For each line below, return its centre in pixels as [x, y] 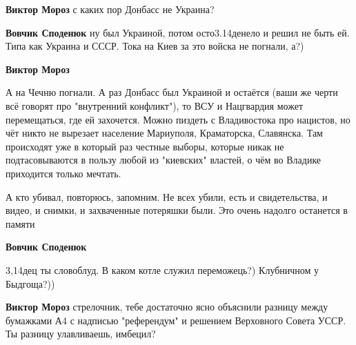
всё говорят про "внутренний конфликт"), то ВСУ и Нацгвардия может [155, 105]
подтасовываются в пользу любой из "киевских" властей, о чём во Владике [164, 160]
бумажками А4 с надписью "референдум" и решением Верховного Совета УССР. [176, 320]
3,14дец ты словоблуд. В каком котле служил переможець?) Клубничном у [162, 269]
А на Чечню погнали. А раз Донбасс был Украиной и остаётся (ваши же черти [172, 92]
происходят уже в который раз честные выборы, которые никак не [145, 146]
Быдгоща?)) [30, 283]
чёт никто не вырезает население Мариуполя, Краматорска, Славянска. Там [164, 133]
